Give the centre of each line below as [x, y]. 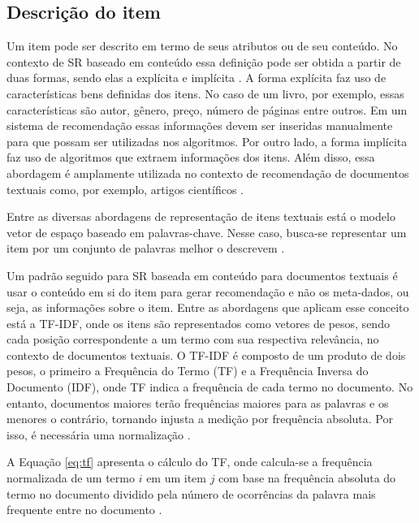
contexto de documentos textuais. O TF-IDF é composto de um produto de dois [206, 354]
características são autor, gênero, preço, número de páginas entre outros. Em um [207, 109]
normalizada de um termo [71, 478]
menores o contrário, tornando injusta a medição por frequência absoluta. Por [200, 419]
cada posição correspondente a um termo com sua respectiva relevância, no [193, 339]
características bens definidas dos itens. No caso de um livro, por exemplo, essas [205, 93]
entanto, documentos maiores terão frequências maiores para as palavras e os [198, 402]
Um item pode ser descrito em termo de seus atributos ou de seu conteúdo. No [202, 46]
